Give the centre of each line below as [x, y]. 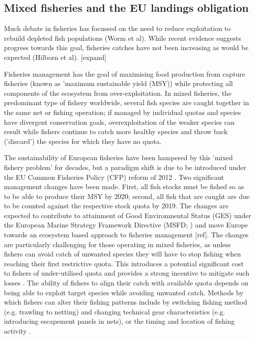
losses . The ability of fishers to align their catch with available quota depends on [126, 283]
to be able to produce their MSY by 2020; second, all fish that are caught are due [127, 196]
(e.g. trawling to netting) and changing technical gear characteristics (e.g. [114, 311]
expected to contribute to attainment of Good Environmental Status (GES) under [128, 215]
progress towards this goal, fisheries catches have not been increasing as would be [126, 47]
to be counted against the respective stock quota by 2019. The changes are [116, 206]
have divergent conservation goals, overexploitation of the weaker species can [119, 122]
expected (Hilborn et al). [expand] [55, 57]
